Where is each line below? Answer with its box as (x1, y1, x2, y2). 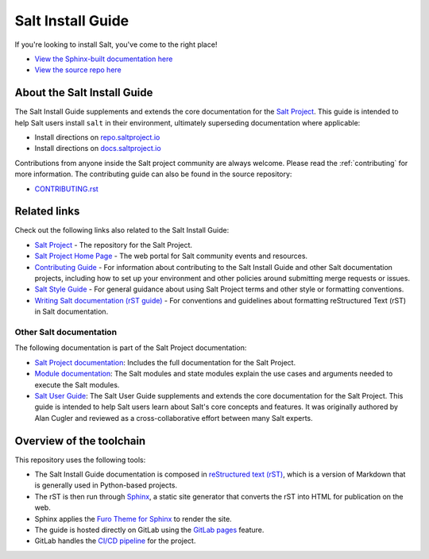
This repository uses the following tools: (14, 455, 146, 465)
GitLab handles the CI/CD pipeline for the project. (34, 536, 196, 546)
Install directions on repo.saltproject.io (34, 133, 160, 142)
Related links (14, 205, 80, 218)
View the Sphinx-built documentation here (34, 54, 173, 64)
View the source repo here (34, 65, 122, 75)
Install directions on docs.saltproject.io (34, 144, 162, 153)
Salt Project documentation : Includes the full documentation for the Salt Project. (34, 357, 296, 367)
